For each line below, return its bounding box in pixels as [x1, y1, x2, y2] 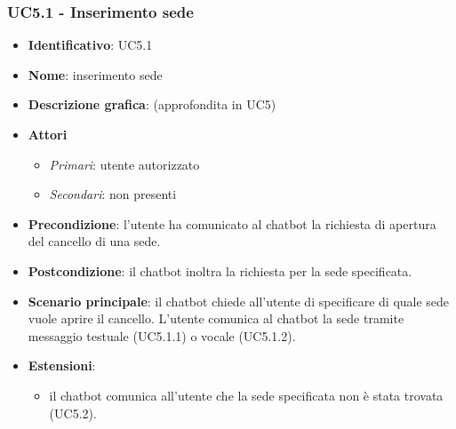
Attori [28, 125, 68, 143]
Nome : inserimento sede [28, 65, 163, 83]
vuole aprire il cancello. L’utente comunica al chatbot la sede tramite [28, 309, 404, 328]
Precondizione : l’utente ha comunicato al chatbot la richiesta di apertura [28, 214, 436, 233]
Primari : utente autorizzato [49, 155, 200, 173]
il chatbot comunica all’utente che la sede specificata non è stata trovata [49, 385, 444, 404]
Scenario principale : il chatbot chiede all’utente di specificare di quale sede [28, 291, 450, 310]
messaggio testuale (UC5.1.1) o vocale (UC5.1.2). [28, 326, 296, 345]
